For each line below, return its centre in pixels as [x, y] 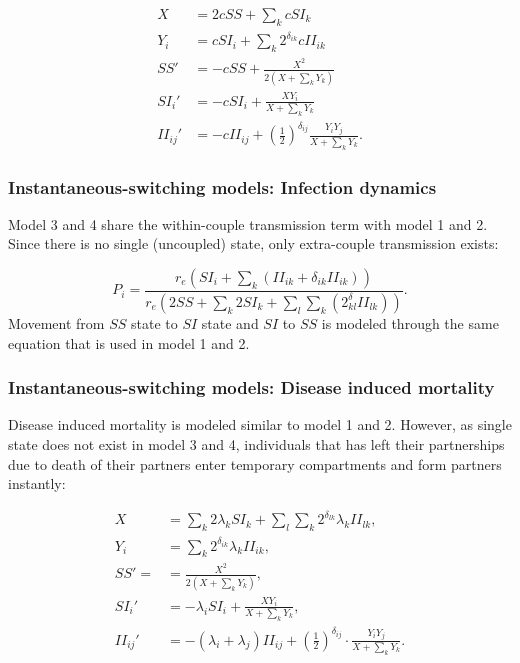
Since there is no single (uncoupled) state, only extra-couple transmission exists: [253, 243]
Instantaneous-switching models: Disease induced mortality [251, 387]
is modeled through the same [410, 322]
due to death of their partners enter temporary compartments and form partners [255, 463]
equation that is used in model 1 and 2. [129, 342]
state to [154, 322]
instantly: [37, 483]
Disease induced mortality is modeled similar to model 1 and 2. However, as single [260, 424]
